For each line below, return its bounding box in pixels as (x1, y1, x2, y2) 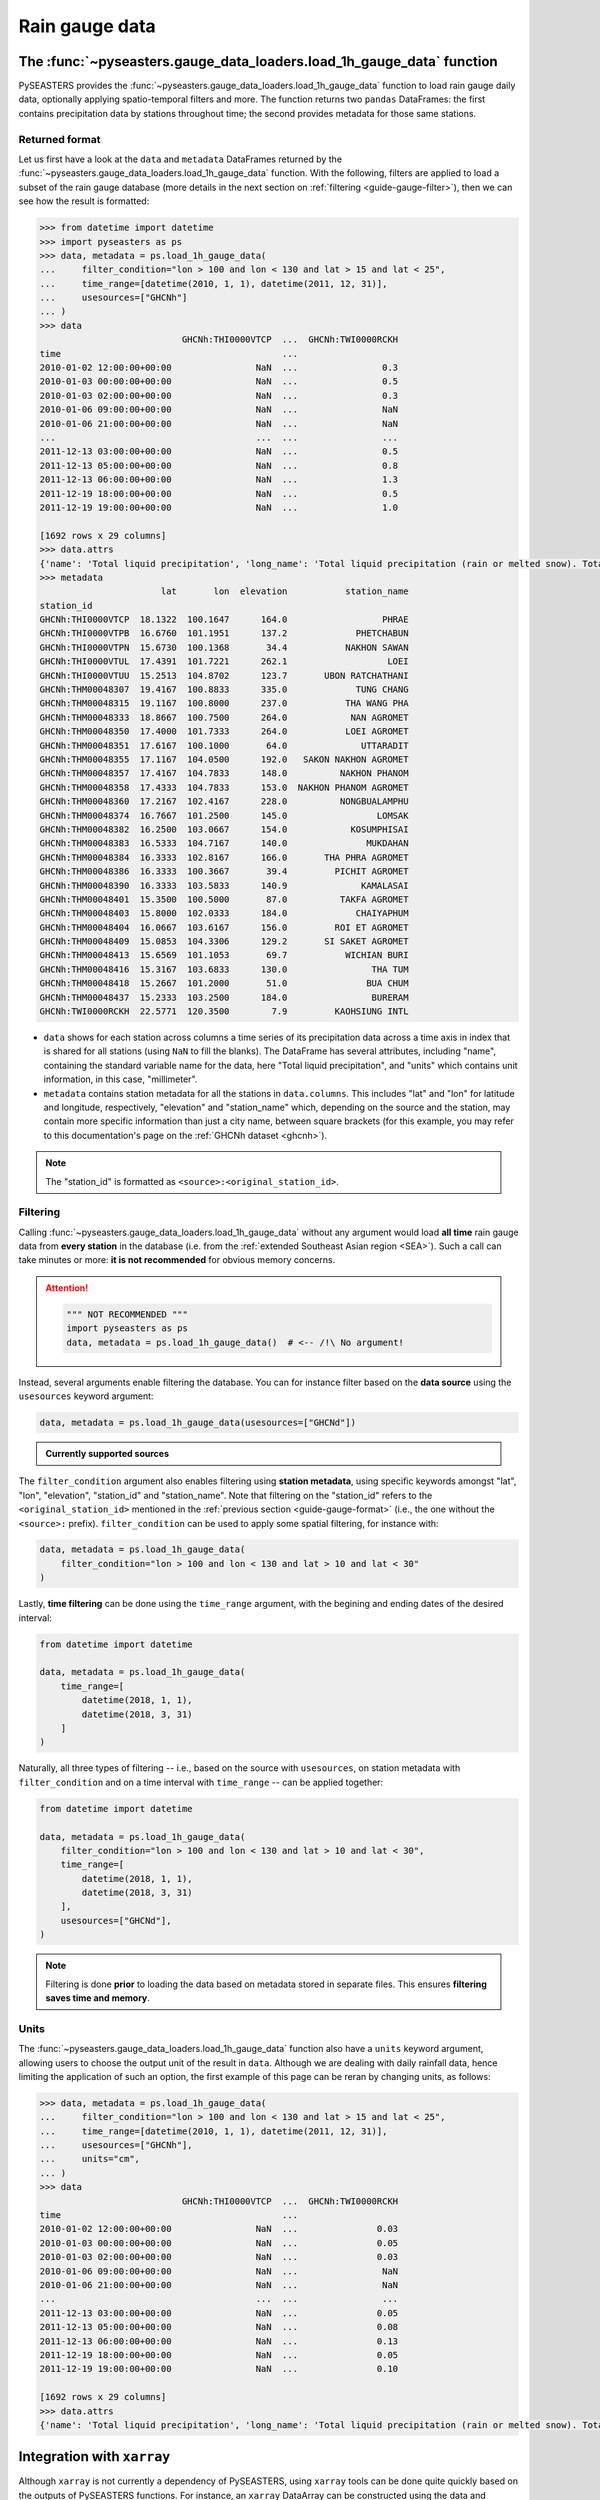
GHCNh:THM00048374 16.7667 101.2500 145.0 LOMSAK (39, 810, 409, 821)
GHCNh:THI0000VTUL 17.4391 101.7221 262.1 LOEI (39, 656, 409, 667)
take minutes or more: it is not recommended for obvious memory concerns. (18, 1254, 336, 1266)
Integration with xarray (18, 2448, 171, 2465)
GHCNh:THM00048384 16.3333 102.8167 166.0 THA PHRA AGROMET (39, 851, 409, 863)
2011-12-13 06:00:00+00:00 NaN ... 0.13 (39, 2335, 399, 2347)
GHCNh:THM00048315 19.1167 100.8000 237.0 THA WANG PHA (39, 698, 409, 709)
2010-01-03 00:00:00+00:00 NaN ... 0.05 (39, 2237, 399, 2249)
